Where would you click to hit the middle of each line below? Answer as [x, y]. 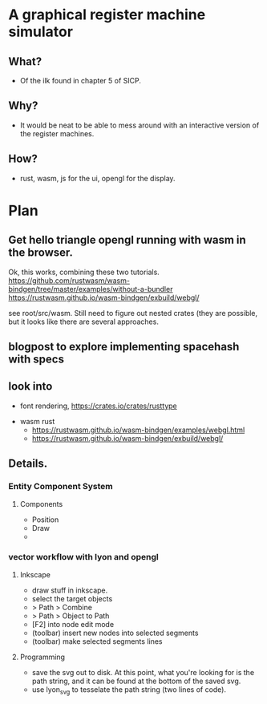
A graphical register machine [107, 15]
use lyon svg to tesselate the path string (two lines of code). [129, 690]
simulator [41, 32]
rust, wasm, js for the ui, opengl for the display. [97, 178]
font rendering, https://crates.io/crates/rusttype [99, 406]
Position [45, 520]
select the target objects [72, 598]
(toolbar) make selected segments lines [97, 641]
